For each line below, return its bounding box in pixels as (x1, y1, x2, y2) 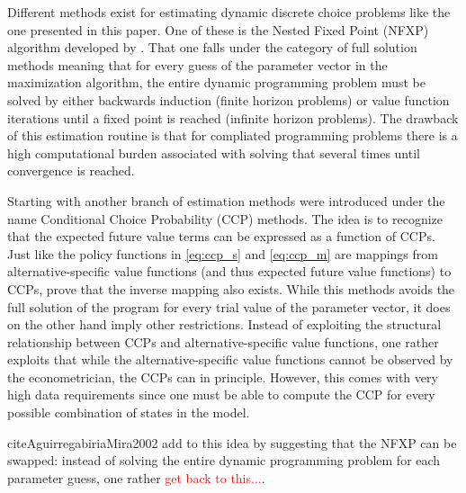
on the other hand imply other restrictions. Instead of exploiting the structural (7, 315, 442, 334)
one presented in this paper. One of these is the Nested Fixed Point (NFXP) (7, 20, 429, 39)
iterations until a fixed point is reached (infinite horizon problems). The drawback (7, 108, 459, 127)
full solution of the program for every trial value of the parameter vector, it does (7, 297, 451, 316)
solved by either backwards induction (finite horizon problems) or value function (7, 90, 450, 109)
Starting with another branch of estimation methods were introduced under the (7, 191, 445, 210)
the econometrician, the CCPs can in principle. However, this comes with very (7, 367, 438, 386)
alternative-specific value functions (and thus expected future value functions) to (7, 262, 452, 281)
